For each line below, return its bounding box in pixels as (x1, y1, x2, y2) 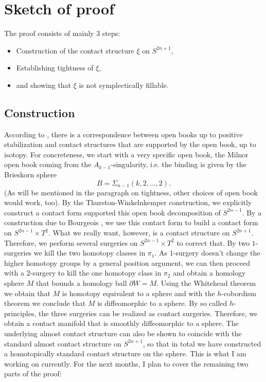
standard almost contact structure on (4, 338, 121, 349)
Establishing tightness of (16, 62, 94, 73)
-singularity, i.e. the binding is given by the (111, 159, 246, 170)
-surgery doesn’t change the (173, 247, 260, 258)
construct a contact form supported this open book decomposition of (4, 207, 221, 217)
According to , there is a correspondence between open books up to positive (4, 129, 243, 139)
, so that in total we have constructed (143, 338, 261, 349)
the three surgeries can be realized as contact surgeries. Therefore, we (39, 307, 258, 318)
